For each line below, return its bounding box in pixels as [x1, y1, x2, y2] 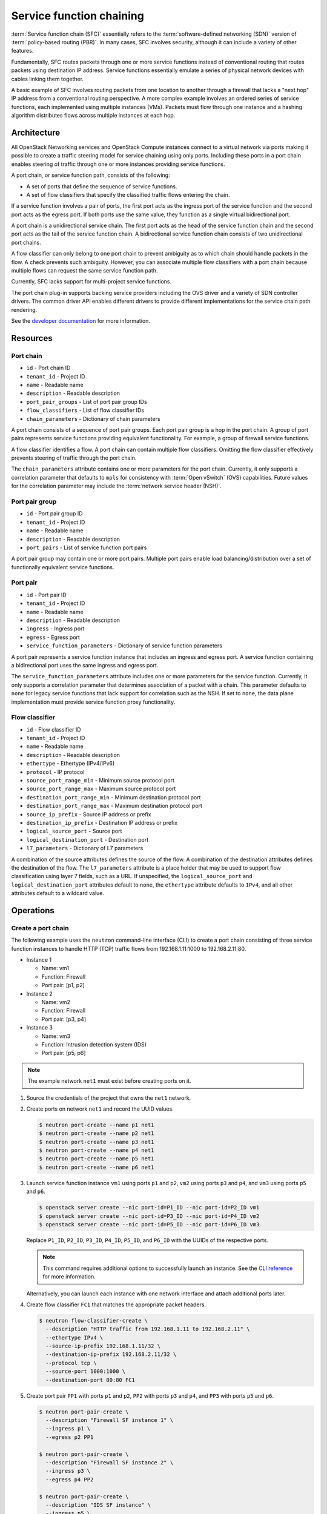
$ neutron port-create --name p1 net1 [39, 1121, 154, 1128]
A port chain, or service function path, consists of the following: [11, 171, 170, 179]
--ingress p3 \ [45, 1467, 91, 1475]
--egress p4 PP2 [45, 1476, 94, 1483]
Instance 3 [26, 1024, 53, 1031]
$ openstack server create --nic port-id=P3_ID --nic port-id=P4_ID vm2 [39, 1212, 260, 1220]
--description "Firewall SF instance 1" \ [45, 1417, 174, 1423]
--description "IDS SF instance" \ [45, 1501, 151, 1508]
